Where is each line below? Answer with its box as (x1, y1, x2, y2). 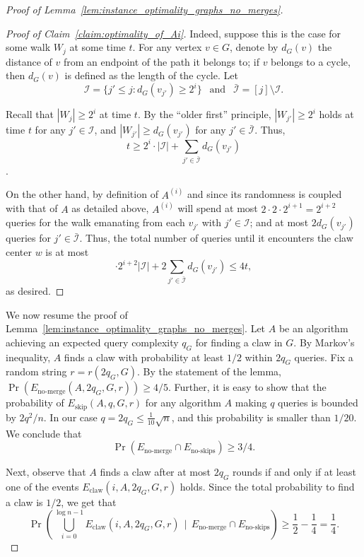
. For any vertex (132, 40, 202, 54)
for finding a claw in (195, 334, 283, 349)
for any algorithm (145, 395, 221, 410)
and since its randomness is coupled (187, 187, 342, 201)
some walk (6, 40, 51, 54)
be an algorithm (278, 321, 348, 336)
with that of (6, 201, 58, 216)
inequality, (6, 349, 51, 364)
